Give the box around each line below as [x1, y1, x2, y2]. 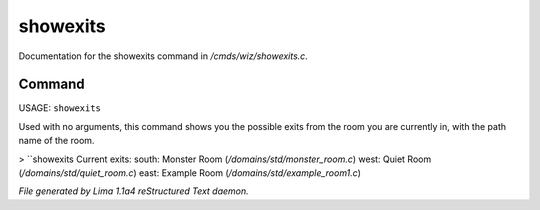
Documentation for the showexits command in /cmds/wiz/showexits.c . [18, 50, 309, 62]
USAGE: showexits [18, 102, 102, 114]
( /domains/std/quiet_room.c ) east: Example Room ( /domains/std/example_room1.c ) [18, 167, 362, 179]
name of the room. [18, 135, 95, 147]
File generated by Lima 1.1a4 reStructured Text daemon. [18, 185, 249, 197]
